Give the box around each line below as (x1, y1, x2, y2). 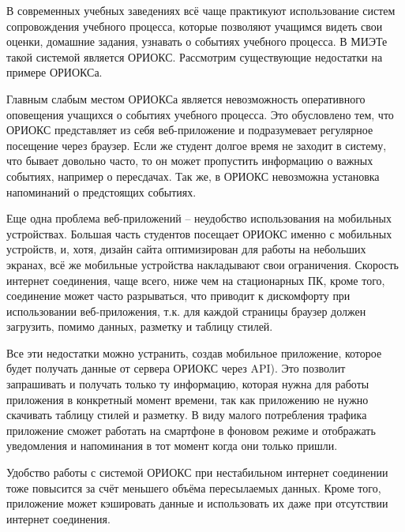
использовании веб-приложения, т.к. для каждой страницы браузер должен (6, 302, 366, 319)
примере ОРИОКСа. (6, 64, 103, 81)
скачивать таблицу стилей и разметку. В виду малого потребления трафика (6, 406, 367, 423)
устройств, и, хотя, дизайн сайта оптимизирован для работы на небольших (6, 241, 366, 257)
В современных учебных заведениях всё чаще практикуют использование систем (6, 2, 396, 18)
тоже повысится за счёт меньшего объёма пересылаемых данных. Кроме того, (6, 479, 381, 496)
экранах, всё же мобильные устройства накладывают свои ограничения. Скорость (6, 256, 399, 272)
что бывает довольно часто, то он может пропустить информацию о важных (6, 152, 373, 169)
